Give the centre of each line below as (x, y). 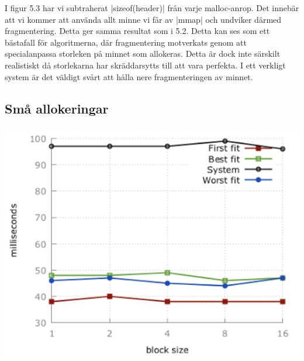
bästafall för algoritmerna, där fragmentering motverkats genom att (126, 42)
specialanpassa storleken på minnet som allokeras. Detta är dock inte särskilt (143, 54)
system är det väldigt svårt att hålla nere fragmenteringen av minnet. (129, 76)
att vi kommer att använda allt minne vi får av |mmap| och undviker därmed (143, 19)
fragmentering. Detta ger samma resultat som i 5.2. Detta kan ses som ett (137, 31)
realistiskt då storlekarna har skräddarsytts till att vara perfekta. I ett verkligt (145, 65)
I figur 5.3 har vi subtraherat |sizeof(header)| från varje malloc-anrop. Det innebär (152, 8)
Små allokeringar (57, 108)
